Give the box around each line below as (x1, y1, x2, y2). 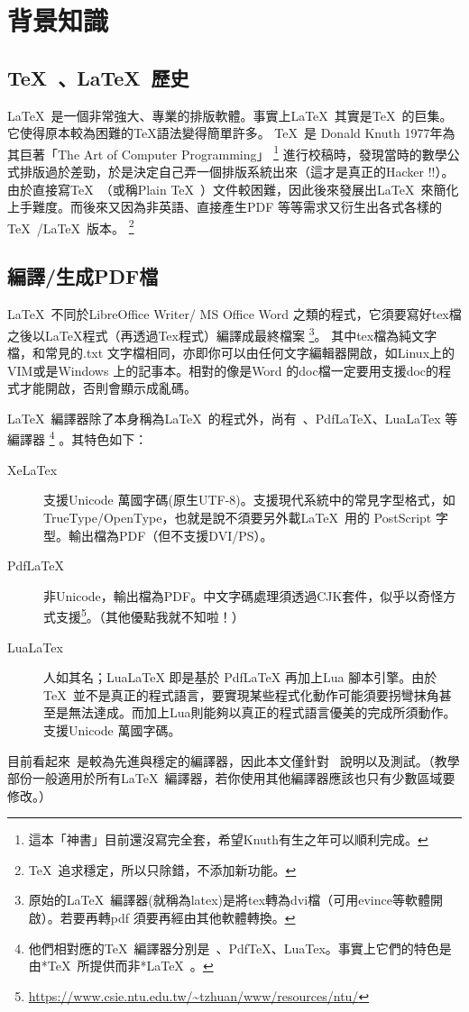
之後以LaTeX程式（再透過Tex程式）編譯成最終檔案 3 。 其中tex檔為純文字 (7, 323, 437, 344)
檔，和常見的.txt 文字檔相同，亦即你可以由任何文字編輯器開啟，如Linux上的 (7, 343, 455, 362)
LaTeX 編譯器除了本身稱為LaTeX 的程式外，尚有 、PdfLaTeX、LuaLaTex (7, 408, 441, 427)
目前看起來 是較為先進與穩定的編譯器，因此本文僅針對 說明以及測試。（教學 (7, 751, 460, 770)
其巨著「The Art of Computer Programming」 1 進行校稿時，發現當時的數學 (7, 141, 447, 163)
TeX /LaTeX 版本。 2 (7, 215, 134, 237)
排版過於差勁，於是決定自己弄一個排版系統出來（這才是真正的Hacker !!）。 (19, 162, 455, 181)
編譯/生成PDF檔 (7, 262, 159, 290)
